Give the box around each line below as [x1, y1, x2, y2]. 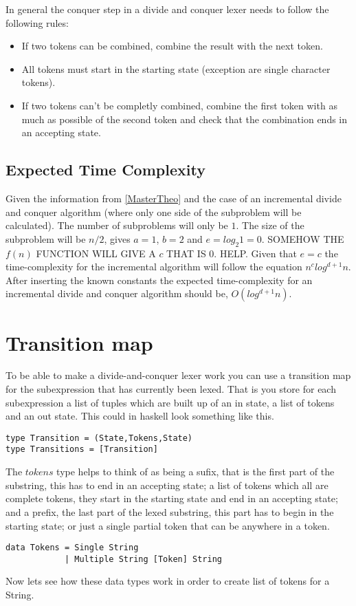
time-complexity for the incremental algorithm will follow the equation [5, 259, 302, 274]
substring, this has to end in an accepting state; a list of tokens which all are [5, 477, 329, 492]
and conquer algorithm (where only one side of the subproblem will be [5, 204, 302, 219]
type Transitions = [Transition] [5, 444, 158, 455]
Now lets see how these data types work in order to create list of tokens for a [5, 574, 330, 588]
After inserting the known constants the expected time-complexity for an [5, 272, 313, 287]
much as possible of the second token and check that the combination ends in [21, 111, 348, 126]
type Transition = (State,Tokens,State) [5, 433, 193, 443]
